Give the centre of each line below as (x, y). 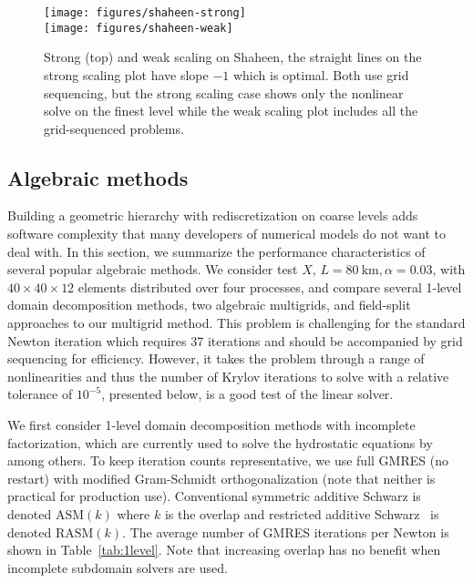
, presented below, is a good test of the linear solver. (247, 394)
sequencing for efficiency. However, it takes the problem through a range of (216, 358)
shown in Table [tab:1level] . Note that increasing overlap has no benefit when (224, 550)
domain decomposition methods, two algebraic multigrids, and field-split (209, 305)
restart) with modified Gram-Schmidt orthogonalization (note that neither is (221, 478)
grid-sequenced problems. (114, 128)
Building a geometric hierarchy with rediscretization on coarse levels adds (213, 215)
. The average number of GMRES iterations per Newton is (286, 532)
